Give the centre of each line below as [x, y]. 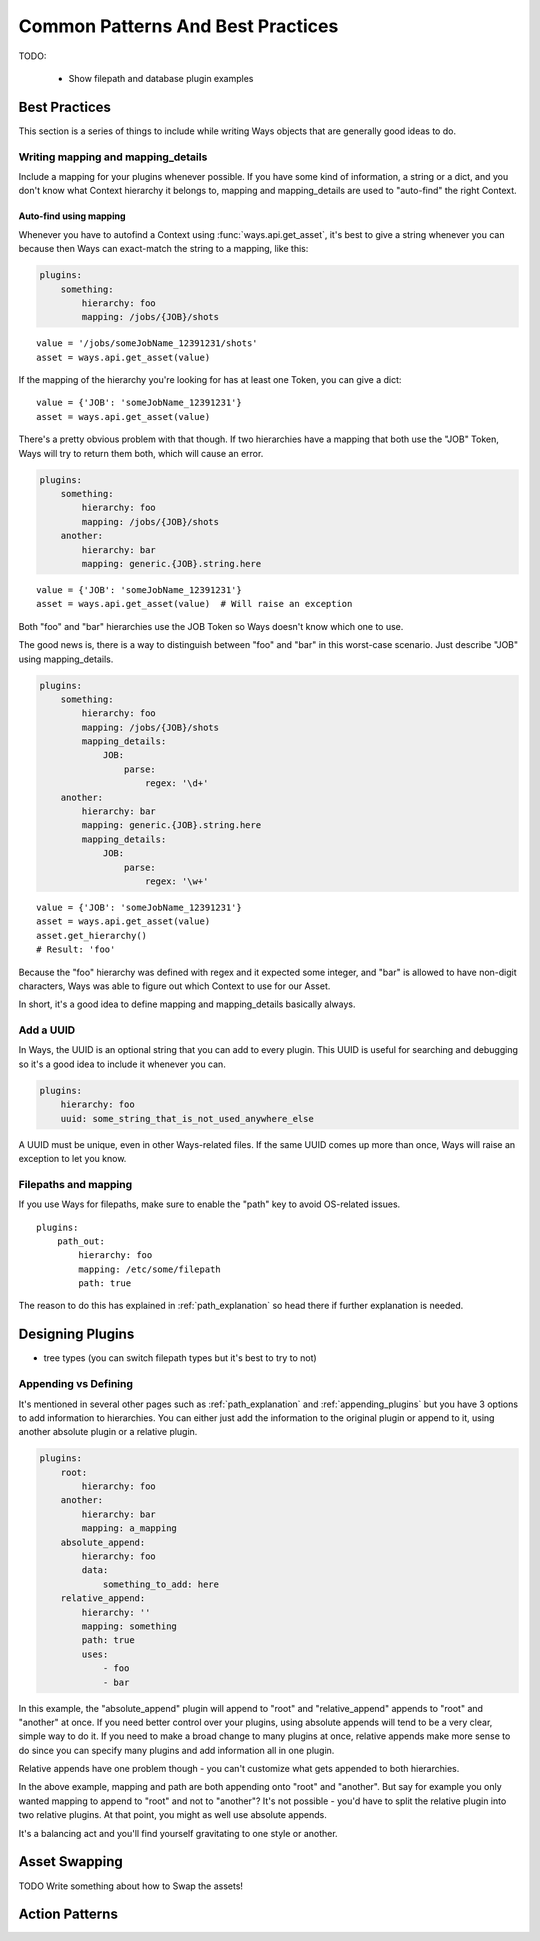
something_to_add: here [161, 1584]
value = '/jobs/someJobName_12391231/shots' [147, 343]
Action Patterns [68, 1914]
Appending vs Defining [76, 1384]
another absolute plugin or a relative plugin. [108, 1432]
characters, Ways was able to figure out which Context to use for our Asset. [174, 986]
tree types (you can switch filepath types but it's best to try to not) [180, 1358]
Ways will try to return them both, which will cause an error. [141, 453]
